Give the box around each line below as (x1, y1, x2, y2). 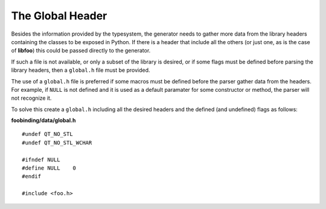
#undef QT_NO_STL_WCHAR (22, 139, 92, 146)
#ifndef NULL (22, 156, 60, 163)
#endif (22, 173, 42, 180)
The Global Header (11, 9, 107, 22)
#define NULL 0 (22, 165, 77, 172)
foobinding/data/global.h (11, 117, 76, 124)
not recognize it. (11, 94, 52, 102)
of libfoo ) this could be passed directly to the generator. (11, 47, 151, 54)
